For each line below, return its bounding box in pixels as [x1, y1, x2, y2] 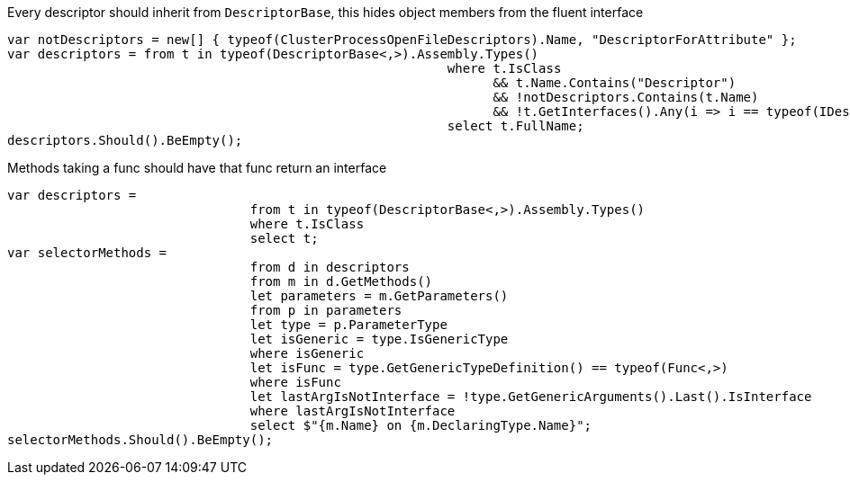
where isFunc [249, 375, 341, 389]
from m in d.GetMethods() [249, 274, 433, 289]
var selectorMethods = [7, 245, 167, 260]
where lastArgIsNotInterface [249, 404, 456, 418]
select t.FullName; [447, 119, 584, 133]
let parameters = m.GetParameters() [249, 289, 509, 303]
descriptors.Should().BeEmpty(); [7, 133, 243, 147]
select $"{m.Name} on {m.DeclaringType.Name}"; [249, 418, 592, 433]
